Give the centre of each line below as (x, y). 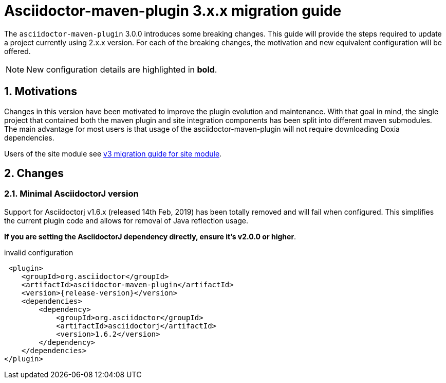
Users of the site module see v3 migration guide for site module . (113, 153)
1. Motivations (41, 92)
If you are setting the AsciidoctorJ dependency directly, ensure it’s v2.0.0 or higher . (150, 236)
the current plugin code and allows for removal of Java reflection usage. (126, 220)
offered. (17, 51)
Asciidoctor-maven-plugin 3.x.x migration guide (173, 11)
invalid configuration (39, 252)
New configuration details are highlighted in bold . (122, 69)
